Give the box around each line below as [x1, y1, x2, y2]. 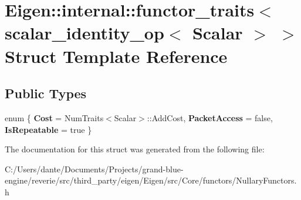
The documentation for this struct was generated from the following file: [5, 143, 265, 155]
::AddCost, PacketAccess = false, [147, 111, 273, 124]
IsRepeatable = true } [5, 123, 92, 135]
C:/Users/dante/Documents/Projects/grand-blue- [5, 162, 184, 175]
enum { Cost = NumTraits [5, 111, 104, 124]
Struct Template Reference [5, 44, 228, 68]
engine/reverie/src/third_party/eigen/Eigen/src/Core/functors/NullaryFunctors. [5, 174, 297, 186]
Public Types [5, 84, 87, 102]
